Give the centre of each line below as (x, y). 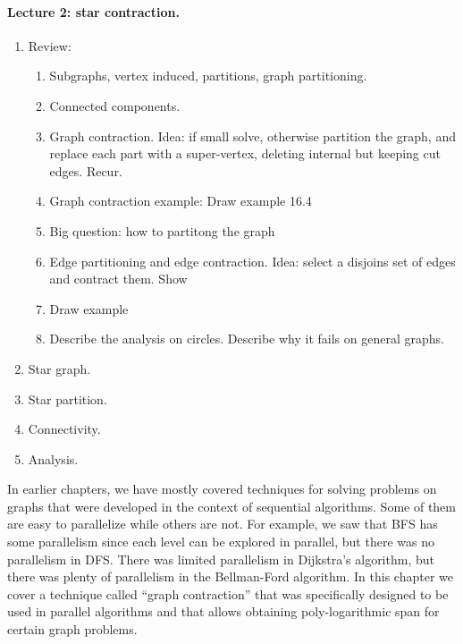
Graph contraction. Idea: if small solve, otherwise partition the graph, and (253, 136)
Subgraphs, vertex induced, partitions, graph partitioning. (208, 76)
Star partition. (67, 398)
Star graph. (59, 368)
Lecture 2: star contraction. (93, 11)
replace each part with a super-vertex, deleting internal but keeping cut (245, 153)
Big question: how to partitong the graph (162, 230)
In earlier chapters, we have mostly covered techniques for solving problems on (222, 489)
